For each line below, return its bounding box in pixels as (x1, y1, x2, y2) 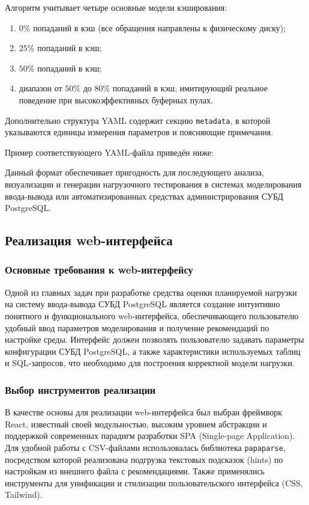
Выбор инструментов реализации (5, 382, 156, 397)
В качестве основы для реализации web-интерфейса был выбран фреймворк (5, 406, 282, 418)
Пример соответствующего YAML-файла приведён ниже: (5, 145, 214, 158)
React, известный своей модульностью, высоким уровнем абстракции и (5, 417, 267, 430)
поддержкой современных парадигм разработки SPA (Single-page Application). (5, 429, 295, 442)
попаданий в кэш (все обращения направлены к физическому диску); (33, 21, 286, 34)
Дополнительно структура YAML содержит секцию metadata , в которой (5, 114, 271, 126)
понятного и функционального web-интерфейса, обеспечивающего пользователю (5, 309, 299, 322)
